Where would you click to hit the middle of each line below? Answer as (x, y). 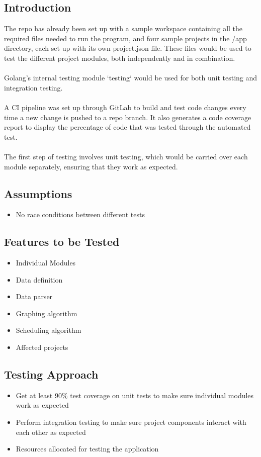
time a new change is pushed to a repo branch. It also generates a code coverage (128, 117)
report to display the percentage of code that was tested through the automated (127, 127)
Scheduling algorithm (49, 330)
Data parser (34, 296)
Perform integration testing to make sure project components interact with (131, 422)
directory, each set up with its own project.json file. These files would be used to (128, 48)
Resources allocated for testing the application (87, 449)
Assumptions (38, 193)
